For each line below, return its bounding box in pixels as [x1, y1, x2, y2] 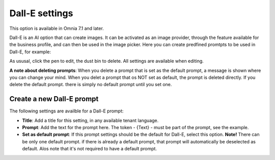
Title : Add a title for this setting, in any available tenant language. [22, 117, 159, 124]
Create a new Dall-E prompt [9, 95, 99, 103]
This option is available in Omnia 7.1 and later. [9, 25, 104, 31]
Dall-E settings [9, 8, 73, 19]
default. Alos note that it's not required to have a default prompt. [22, 146, 157, 152]
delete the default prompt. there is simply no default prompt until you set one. [9, 82, 172, 88]
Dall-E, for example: [9, 49, 51, 55]
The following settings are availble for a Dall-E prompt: [9, 108, 124, 114]
